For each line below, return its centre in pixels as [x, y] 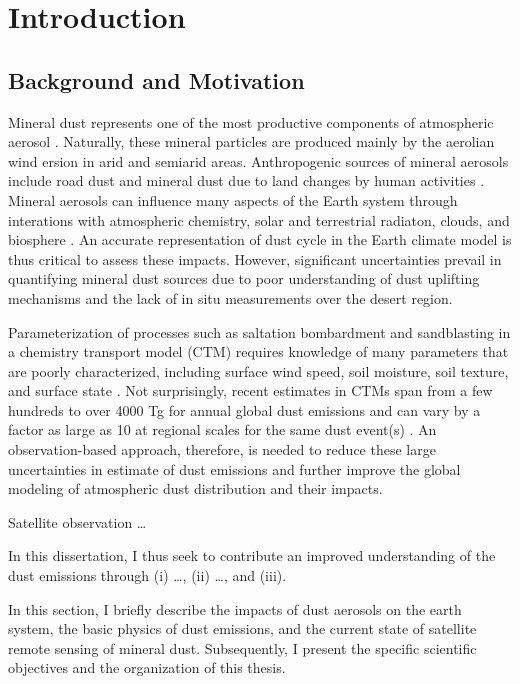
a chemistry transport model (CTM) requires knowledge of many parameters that [258, 351]
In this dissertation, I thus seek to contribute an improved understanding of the [252, 555]
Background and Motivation [156, 79]
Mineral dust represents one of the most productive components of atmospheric [251, 121]
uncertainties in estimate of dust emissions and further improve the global [234, 468]
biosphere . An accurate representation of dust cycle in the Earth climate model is [260, 239]
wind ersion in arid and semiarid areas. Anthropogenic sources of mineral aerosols [258, 160]
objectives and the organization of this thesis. [147, 667]
